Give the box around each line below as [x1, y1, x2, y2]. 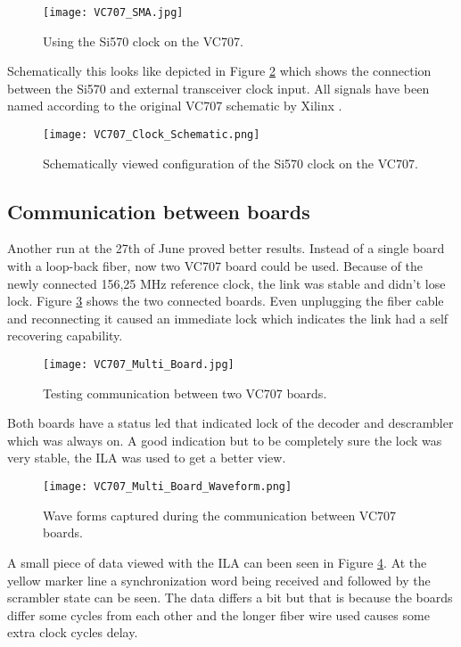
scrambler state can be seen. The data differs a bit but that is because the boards [7, 588, 453, 607]
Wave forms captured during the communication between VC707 [43, 505, 397, 524]
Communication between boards [7, 197, 310, 225]
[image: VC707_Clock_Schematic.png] [43, 128, 260, 142]
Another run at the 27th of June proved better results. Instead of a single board [7, 239, 445, 258]
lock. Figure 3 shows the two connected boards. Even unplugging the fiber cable [7, 291, 444, 310]
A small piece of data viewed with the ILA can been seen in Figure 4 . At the [7, 553, 427, 571]
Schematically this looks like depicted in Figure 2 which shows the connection [7, 61, 432, 80]
